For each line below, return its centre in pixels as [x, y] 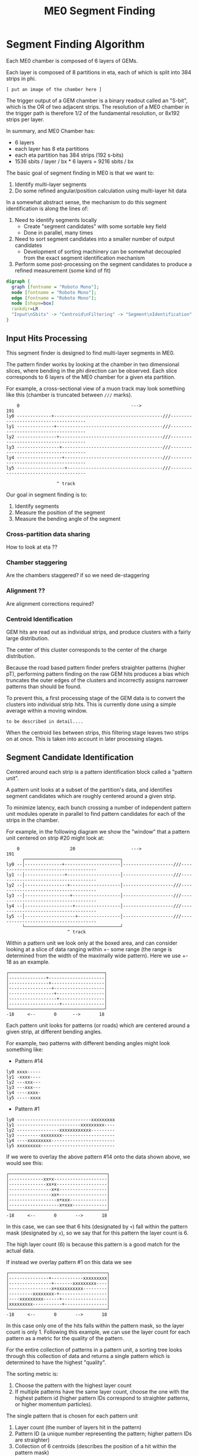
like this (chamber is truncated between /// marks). [69, 395]
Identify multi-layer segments [51, 184]
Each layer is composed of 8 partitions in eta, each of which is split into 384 [99, 72]
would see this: [25, 1163]
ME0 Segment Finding [100, 11]
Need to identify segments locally [56, 220]
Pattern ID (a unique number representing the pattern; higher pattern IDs [103, 1433]
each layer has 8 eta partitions [52, 148]
